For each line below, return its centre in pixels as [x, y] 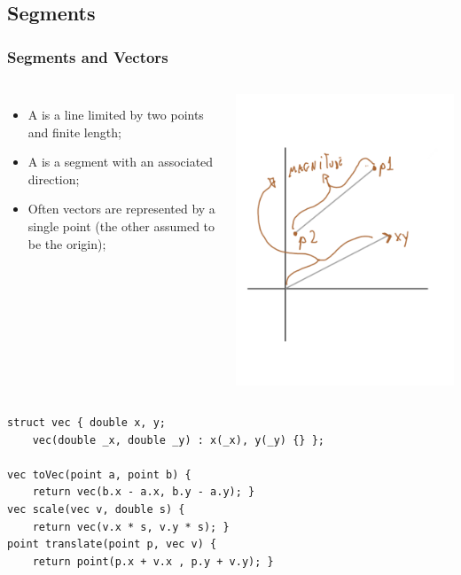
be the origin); [67, 243]
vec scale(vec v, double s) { [96, 510]
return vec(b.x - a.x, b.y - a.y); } [144, 492]
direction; [54, 179]
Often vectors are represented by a [121, 209]
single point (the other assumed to [121, 225]
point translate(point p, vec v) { [112, 544]
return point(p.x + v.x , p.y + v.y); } [153, 561]
